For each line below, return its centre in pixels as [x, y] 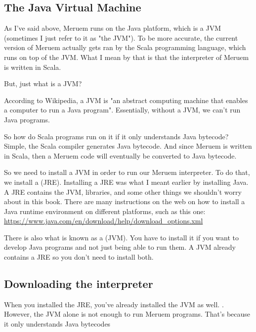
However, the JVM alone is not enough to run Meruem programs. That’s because [127, 314]
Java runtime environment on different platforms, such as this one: [105, 211]
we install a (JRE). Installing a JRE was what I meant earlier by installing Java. [126, 182]
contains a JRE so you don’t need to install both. [79, 257]
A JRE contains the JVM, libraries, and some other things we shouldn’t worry [123, 192]
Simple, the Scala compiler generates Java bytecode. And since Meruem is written [128, 146]
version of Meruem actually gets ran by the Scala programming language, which [125, 47]
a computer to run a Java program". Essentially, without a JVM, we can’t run [122, 110]
